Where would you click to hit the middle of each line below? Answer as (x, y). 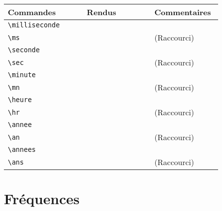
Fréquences (42, 199)
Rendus (101, 12)
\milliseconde (34, 25)
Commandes (32, 12)
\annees (22, 149)
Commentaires (183, 12)
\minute (22, 75)
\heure (20, 100)
